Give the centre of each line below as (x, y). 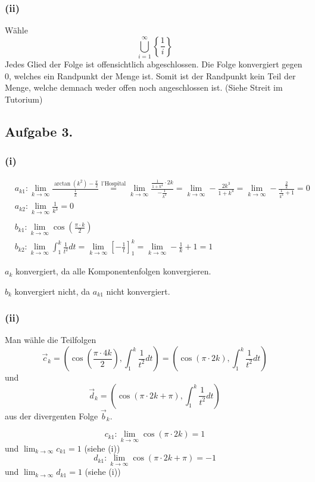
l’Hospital (114, 184)
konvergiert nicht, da (52, 291)
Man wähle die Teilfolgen (51, 340)
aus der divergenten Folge (52, 415)
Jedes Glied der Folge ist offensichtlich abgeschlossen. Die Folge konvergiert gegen (154, 64)
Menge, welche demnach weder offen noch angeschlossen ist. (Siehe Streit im (144, 87)
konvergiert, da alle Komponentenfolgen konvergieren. (113, 271)
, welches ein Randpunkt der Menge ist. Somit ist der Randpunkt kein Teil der (152, 75)
